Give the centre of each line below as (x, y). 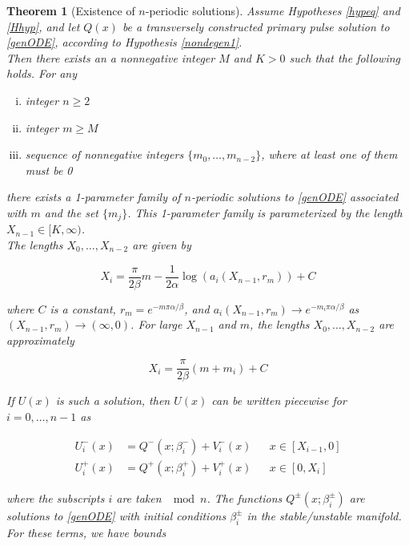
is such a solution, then (113, 400)
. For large (156, 324)
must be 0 (49, 170)
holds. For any (42, 73)
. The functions (245, 497)
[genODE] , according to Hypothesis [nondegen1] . (124, 42)
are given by (162, 244)
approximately (40, 340)
